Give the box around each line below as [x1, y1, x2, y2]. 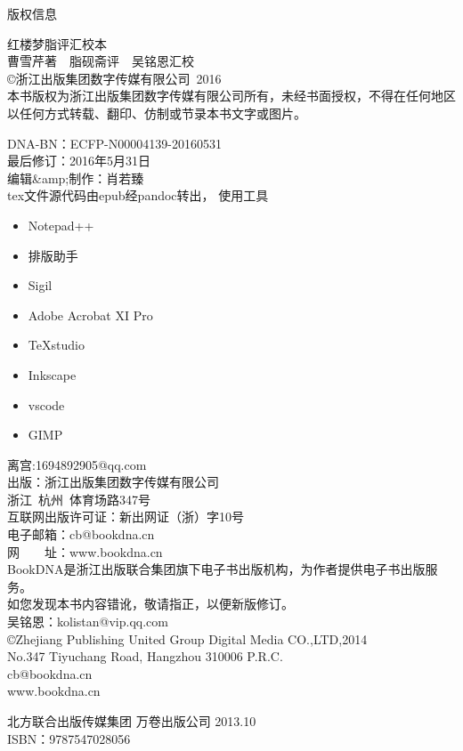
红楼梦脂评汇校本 [7, 34, 107, 52]
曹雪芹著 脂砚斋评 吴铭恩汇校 [7, 52, 194, 70]
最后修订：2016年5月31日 [7, 151, 150, 170]
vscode [28, 395, 65, 414]
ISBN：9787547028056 [7, 729, 131, 747]
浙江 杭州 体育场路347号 [7, 489, 150, 508]
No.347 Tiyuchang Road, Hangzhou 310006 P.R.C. [7, 647, 283, 666]
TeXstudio [28, 335, 85, 354]
